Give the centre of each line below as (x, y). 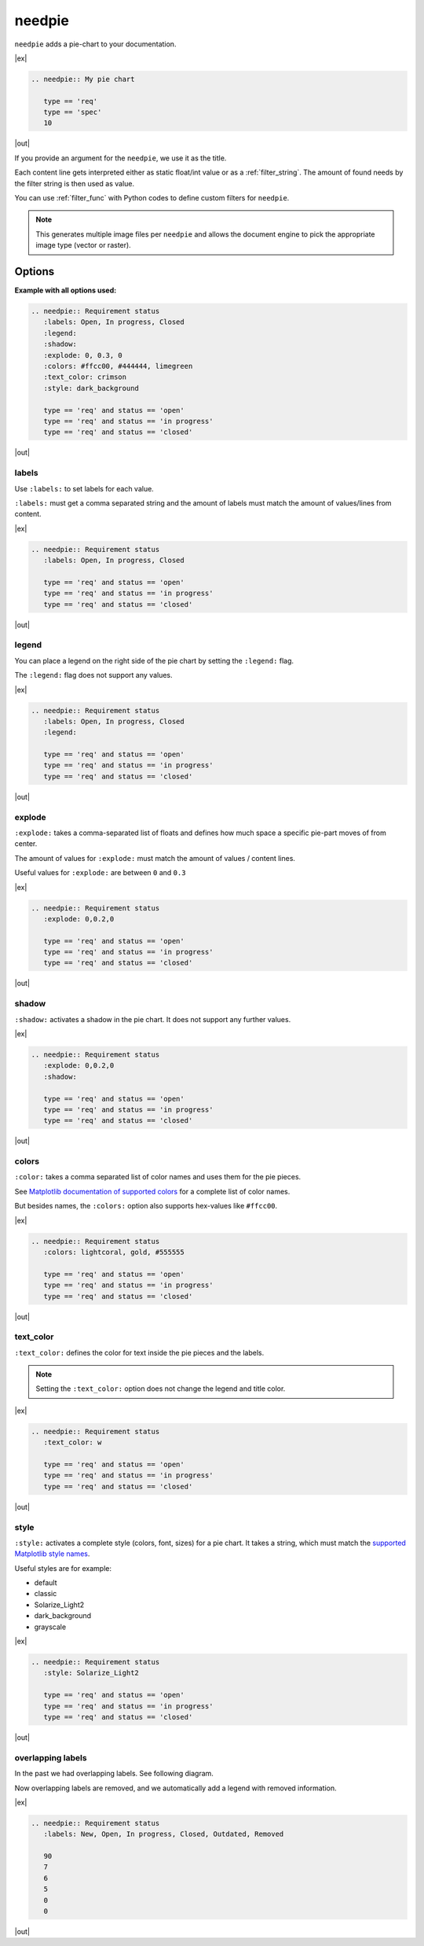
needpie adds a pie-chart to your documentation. (95, 44)
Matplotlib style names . (52, 1554)
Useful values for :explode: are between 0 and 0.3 (100, 873)
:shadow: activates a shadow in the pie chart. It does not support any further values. (153, 1019)
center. (26, 844)
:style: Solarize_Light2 (91, 1673)
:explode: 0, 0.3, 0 (83, 355)
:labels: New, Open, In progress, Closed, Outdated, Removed (164, 1834)
